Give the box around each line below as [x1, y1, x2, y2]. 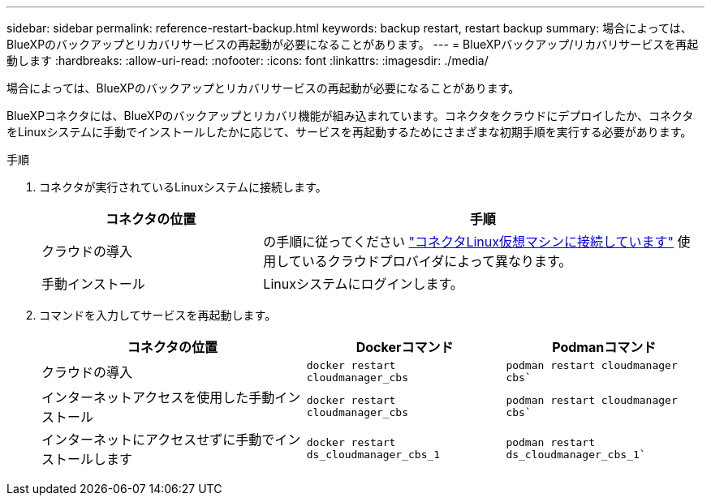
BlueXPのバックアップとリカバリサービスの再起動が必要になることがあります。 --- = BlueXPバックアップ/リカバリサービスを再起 [6, 37, 699, 51]
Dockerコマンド [355, 339, 454, 355]
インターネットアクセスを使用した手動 [41, 389, 275, 405]
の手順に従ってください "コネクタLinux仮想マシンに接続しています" [263, 234, 674, 250]
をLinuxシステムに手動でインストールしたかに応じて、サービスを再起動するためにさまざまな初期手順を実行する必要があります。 [6, 125, 692, 139]
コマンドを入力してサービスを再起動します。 [39, 308, 277, 322]
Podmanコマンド [552, 339, 657, 355]
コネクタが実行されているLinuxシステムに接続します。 [39, 180, 327, 194]
